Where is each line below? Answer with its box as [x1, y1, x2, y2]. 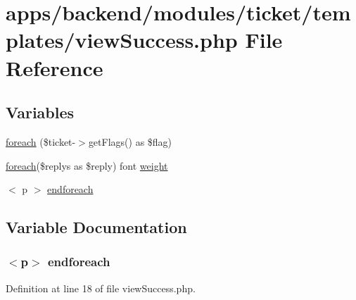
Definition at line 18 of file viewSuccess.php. [6, 280, 196, 295]
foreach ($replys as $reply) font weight [6, 158, 168, 173]
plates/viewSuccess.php [6, 25, 238, 54]
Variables [6, 101, 75, 123]
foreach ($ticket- [6, 134, 76, 149]
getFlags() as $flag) [88, 134, 172, 149]
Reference [6, 53, 103, 82]
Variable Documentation [6, 216, 187, 238]
